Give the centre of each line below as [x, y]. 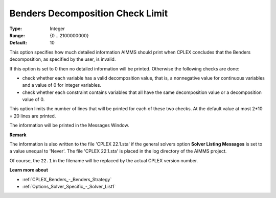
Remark [18, 135]
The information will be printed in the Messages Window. [70, 126]
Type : [16, 29]
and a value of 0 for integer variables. [62, 85]
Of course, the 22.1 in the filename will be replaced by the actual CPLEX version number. [104, 160]
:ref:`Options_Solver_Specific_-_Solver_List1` [69, 186]
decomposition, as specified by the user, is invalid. [63, 59]
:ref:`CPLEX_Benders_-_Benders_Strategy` [67, 179]
